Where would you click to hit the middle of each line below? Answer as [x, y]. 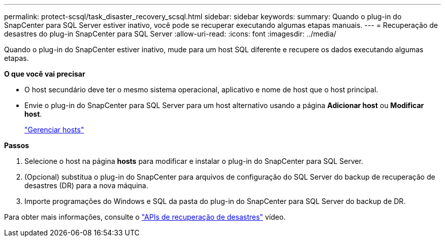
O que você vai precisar [45, 74]
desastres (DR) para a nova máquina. [86, 185]
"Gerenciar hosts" [54, 130]
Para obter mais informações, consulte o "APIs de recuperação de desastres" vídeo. [145, 217]
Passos [17, 145]
